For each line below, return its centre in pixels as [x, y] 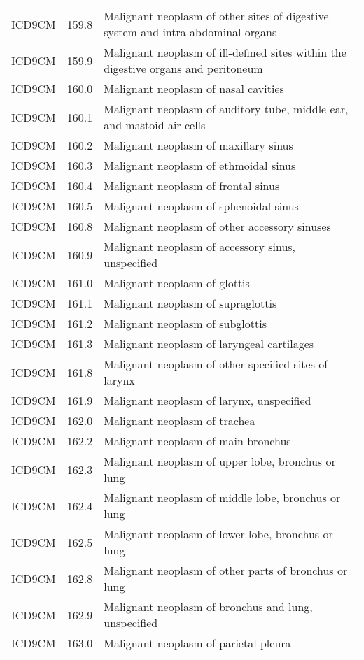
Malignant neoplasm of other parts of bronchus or [226, 570]
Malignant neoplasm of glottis [177, 283]
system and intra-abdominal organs [190, 32]
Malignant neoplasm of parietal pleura [197, 643]
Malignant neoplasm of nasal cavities [194, 88]
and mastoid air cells [155, 125]
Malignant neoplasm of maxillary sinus [198, 145]
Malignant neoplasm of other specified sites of [216, 364]
